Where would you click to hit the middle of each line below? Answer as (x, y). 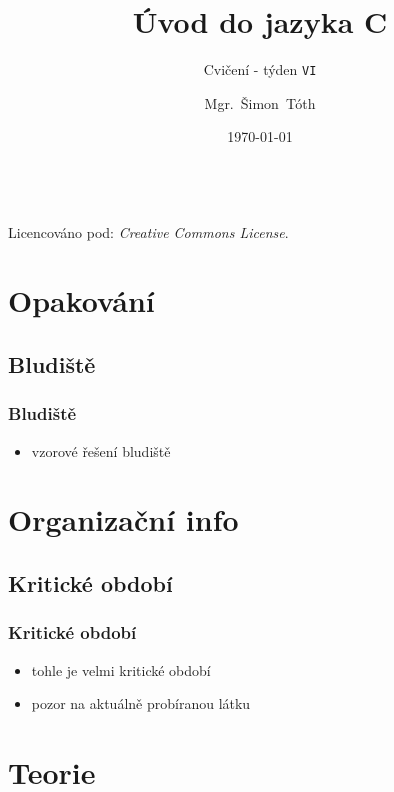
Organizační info (123, 519)
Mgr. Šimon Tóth (260, 102)
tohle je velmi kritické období (121, 669)
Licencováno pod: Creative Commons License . (148, 231)
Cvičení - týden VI (260, 69)
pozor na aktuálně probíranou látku (141, 703)
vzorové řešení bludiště (101, 450)
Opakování (81, 300)
